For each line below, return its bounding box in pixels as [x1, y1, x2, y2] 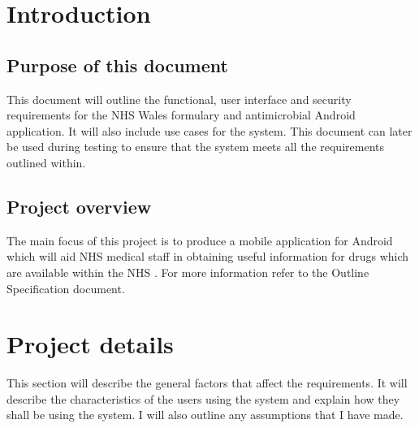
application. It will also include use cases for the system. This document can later [6, 122, 413, 139]
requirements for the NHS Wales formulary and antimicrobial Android [6, 106, 356, 123]
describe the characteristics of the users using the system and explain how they [6, 390, 400, 407]
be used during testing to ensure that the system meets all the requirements [6, 138, 384, 155]
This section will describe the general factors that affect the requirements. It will [6, 374, 408, 391]
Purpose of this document [6, 52, 228, 77]
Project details [6, 327, 174, 361]
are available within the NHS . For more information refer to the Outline [6, 263, 369, 280]
